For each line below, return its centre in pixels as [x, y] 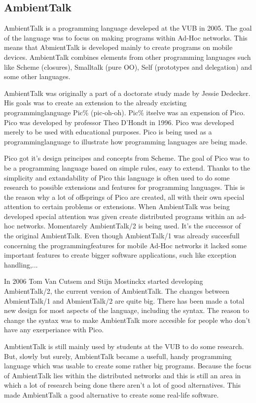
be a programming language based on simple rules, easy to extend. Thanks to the [127, 167]
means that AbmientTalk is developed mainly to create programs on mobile [118, 47]
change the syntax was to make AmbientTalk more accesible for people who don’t [127, 320]
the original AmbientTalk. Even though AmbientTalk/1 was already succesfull [122, 236]
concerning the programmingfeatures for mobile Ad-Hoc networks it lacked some [125, 245]
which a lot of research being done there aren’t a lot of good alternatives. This [122, 385]
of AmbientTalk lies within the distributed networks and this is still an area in [123, 375]
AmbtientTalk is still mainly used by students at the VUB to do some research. [124, 346]
